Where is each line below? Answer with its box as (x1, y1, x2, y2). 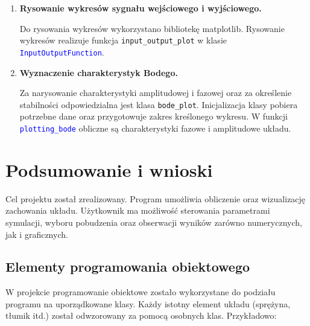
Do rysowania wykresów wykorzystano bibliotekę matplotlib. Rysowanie (19, 22, 285, 34)
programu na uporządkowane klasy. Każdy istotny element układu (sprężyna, (5, 297, 291, 310)
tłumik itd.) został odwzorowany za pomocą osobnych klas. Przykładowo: (5, 309, 277, 322)
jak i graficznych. (5, 228, 68, 240)
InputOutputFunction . (19, 45, 104, 58)
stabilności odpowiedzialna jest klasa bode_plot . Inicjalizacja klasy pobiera (19, 98, 298, 110)
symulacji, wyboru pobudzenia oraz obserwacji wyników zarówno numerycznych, (5, 216, 302, 228)
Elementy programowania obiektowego (5, 257, 250, 276)
